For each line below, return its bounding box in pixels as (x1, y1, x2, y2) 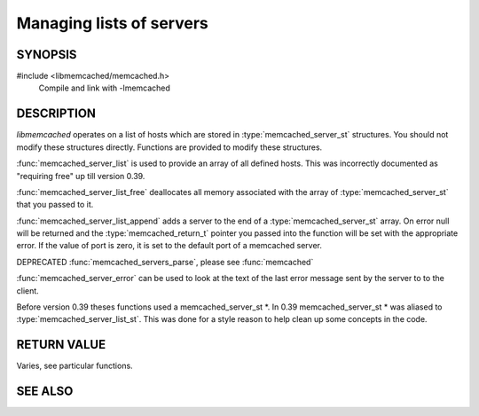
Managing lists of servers (16, 13, 208, 33)
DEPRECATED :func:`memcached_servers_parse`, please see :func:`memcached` (16, 256, 314, 267)
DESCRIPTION (16, 106, 97, 122)
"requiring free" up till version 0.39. (16, 170, 145, 181)
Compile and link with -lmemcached (38, 82, 170, 93)
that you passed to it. (16, 200, 94, 210)
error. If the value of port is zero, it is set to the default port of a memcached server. (16, 240, 323, 251)
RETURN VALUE (16, 337, 106, 352)
